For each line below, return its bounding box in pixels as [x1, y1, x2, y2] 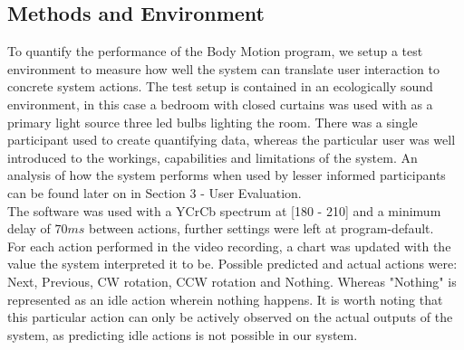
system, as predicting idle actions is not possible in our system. [7, 325, 358, 344]
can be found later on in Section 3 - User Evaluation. [7, 183, 302, 202]
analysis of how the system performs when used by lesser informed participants [7, 166, 446, 184]
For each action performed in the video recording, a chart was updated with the [7, 236, 451, 255]
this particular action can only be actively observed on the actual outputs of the [7, 307, 453, 326]
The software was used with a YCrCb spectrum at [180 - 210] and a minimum [7, 201, 441, 220]
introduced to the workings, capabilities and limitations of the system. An [7, 147, 418, 166]
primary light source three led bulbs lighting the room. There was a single [7, 112, 418, 131]
